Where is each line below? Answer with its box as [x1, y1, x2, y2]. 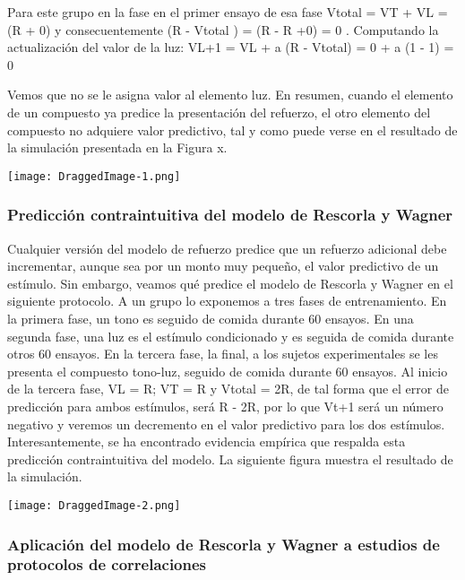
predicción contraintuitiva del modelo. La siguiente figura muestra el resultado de [7, 449, 453, 468]
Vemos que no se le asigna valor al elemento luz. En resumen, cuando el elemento [7, 85, 453, 104]
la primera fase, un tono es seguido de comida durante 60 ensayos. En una [7, 309, 414, 327]
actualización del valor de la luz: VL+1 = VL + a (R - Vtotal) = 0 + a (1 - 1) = [7, 38, 454, 56]
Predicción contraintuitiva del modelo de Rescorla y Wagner [7, 203, 453, 226]
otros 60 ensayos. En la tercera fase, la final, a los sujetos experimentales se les [7, 344, 438, 363]
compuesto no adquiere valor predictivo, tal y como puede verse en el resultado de [7, 120, 458, 139]
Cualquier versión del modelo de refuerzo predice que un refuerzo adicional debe [7, 238, 447, 257]
